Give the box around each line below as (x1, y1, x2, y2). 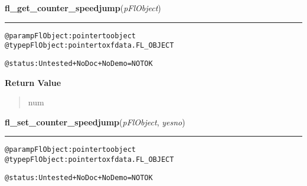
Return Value (5, 76, 61, 88)
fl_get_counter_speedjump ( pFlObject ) (5, 2, 161, 14)
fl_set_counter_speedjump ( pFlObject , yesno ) (5, 115, 185, 128)
